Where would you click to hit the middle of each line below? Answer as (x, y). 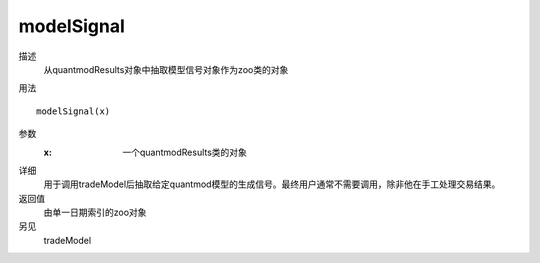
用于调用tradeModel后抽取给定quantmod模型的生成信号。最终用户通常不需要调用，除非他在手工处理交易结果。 (272, 184)
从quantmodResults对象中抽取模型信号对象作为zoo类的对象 (166, 69)
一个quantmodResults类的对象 (184, 152)
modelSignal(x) (73, 111)
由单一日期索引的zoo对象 (95, 212)
